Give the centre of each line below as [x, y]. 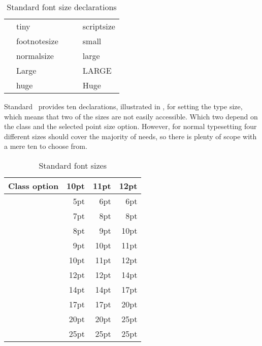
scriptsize [99, 26]
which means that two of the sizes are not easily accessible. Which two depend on [131, 116]
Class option [34, 185]
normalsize [35, 56]
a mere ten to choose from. [46, 146]
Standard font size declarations [62, 7]
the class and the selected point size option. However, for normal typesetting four [130, 126]
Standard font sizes [73, 165]
